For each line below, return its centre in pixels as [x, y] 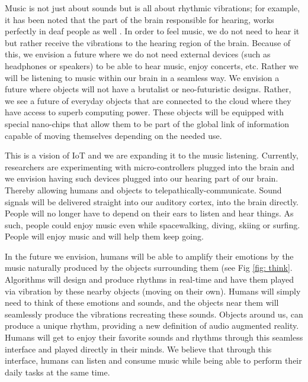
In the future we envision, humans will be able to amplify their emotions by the [149, 256]
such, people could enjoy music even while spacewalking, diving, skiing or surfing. [153, 224]
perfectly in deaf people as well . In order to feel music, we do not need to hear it [152, 31]
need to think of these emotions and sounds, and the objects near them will [142, 302]
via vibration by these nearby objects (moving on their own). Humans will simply [153, 291]
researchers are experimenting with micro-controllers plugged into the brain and [150, 166]
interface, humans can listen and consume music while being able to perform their [153, 360]
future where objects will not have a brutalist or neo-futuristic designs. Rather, [148, 89]
